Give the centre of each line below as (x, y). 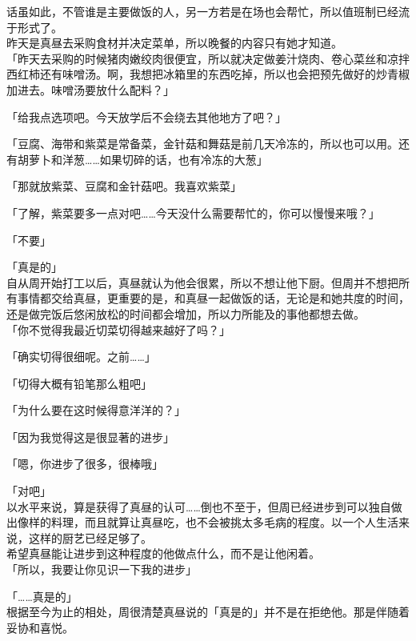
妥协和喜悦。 (40, 627)
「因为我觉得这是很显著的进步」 (90, 437)
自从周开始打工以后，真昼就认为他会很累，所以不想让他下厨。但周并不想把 (202, 282)
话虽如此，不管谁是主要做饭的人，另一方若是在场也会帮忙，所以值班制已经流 (208, 11)
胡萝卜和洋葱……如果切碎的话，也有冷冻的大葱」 (142, 159)
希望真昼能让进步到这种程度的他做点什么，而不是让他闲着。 (163, 553)
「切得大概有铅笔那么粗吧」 (79, 383)
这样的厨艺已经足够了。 (90, 537)
